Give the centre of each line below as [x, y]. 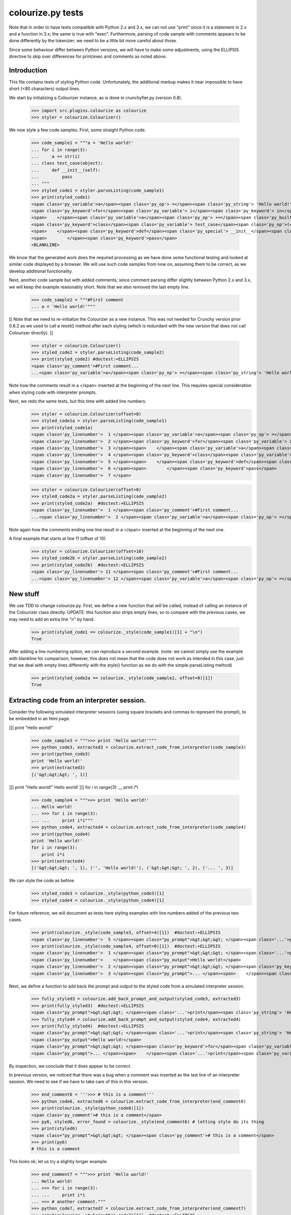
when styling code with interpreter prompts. [53, 392]
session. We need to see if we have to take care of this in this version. [79, 1082]
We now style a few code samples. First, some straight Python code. [78, 130]
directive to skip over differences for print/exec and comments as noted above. [88, 56]
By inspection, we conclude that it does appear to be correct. [70, 1066]
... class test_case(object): [67, 163]
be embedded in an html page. [40, 719]
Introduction [28, 70]
